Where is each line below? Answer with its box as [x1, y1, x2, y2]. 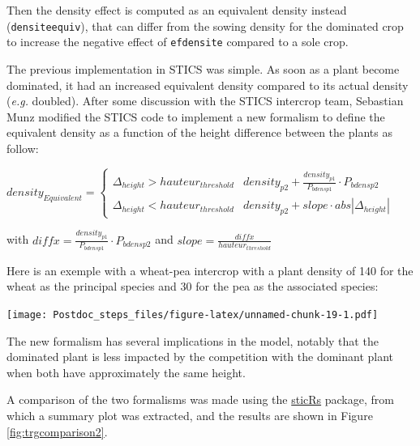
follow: [6, 139, 39, 156]
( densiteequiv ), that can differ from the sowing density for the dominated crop [6, 17, 404, 34]
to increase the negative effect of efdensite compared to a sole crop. [6, 33, 349, 50]
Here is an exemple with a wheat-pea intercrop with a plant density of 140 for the [6, 261, 414, 278]
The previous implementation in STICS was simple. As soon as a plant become [6, 60, 400, 77]
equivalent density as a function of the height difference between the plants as [6, 124, 392, 141]
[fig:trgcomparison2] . [6, 423, 108, 440]
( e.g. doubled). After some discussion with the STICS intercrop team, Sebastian [6, 92, 404, 109]
